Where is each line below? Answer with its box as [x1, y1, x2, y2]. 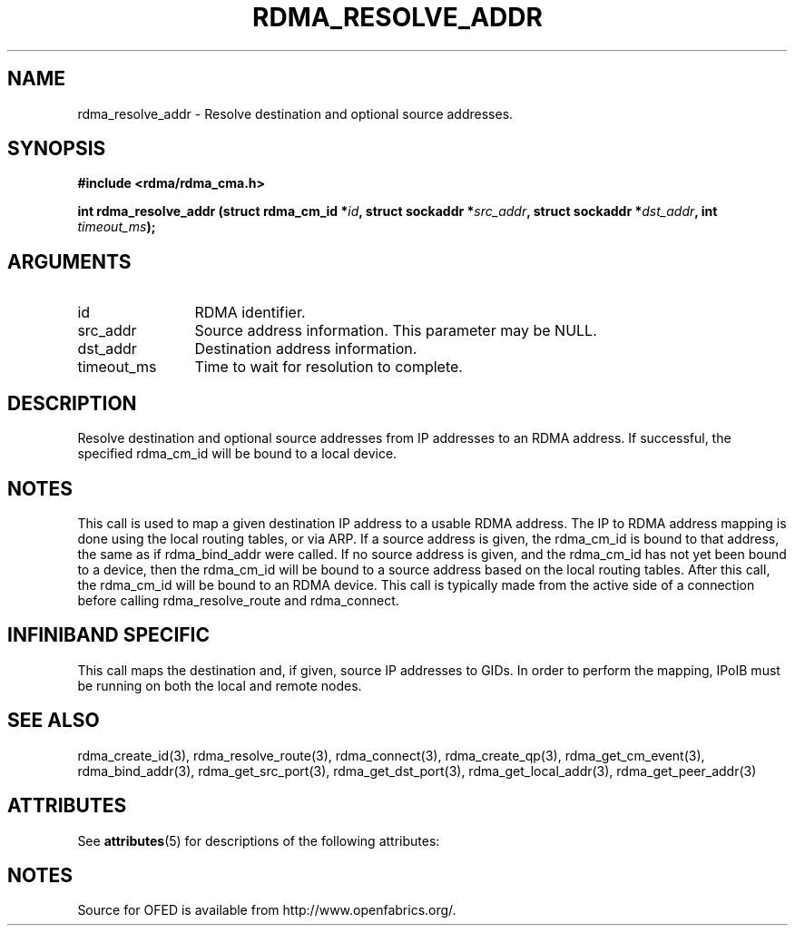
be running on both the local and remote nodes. [77, 677, 362, 693]
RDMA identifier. [194, 303, 306, 322]
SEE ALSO [7, 709, 100, 732]
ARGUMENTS [7, 250, 132, 273]
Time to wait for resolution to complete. [194, 358, 463, 377]
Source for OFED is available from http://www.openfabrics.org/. [77, 902, 456, 918]
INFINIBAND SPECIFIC [7, 624, 211, 647]
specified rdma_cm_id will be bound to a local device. [77, 446, 397, 462]
